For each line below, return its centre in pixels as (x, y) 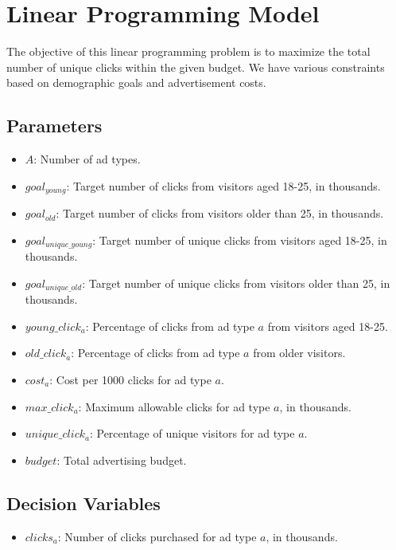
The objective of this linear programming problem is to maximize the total (188, 51)
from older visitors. (299, 353)
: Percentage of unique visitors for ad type (192, 433)
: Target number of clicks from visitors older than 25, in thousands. (220, 213)
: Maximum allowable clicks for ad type (174, 406)
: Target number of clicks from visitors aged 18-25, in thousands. (223, 185)
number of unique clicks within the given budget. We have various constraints (196, 67)
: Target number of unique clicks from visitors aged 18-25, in (240, 240)
